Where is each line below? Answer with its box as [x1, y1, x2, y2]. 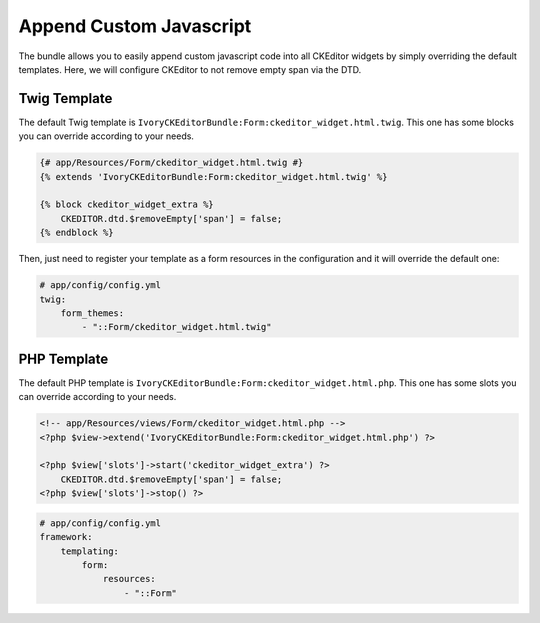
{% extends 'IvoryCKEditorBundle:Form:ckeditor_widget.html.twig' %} [39, 171, 388, 182]
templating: [60, 545, 120, 557]
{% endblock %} [39, 227, 114, 239]
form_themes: [60, 307, 125, 319]
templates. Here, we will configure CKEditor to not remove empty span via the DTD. [18, 63, 362, 75]
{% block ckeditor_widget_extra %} [39, 199, 214, 210]
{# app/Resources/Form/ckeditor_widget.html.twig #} [39, 157, 304, 169]
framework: [39, 531, 93, 543]
